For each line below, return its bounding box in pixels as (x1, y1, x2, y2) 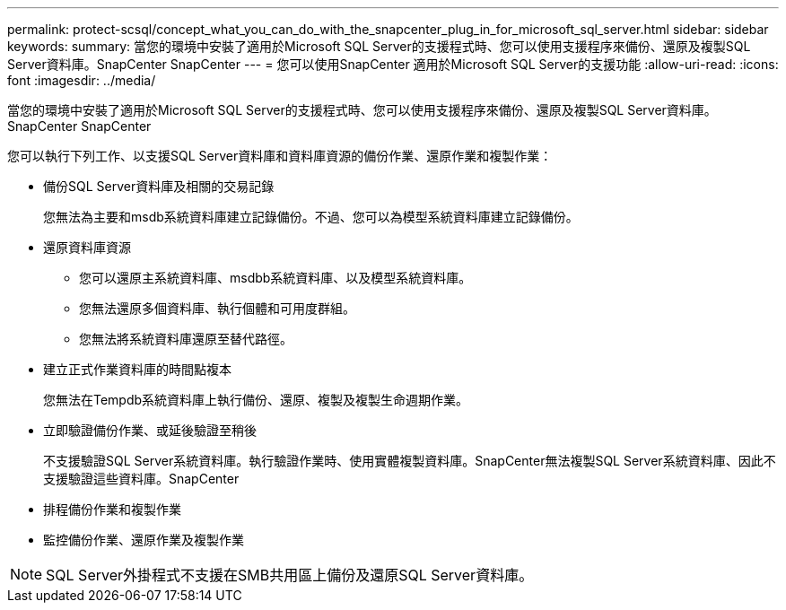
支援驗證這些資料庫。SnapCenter (43, 471, 240, 486)
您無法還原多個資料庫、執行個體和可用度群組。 (79, 301, 355, 316)
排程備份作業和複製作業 (43, 501, 181, 517)
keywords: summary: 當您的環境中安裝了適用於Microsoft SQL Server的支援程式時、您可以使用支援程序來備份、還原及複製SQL (7, 39, 751, 54)
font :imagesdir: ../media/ (7, 73, 156, 88)
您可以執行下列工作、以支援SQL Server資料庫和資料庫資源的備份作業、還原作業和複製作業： (7, 148, 553, 163)
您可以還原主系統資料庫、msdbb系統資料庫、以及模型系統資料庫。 (79, 270, 472, 285)
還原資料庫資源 (43, 240, 131, 255)
